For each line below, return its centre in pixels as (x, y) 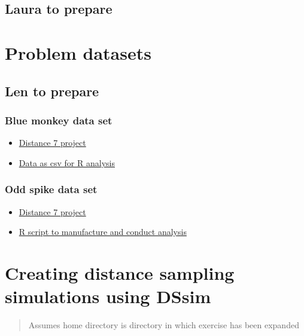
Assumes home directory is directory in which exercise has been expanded (164, 325)
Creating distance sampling (120, 272)
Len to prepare (52, 91)
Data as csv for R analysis (67, 162)
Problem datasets (78, 52)
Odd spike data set (51, 189)
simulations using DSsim (108, 296)
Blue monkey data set (59, 120)
